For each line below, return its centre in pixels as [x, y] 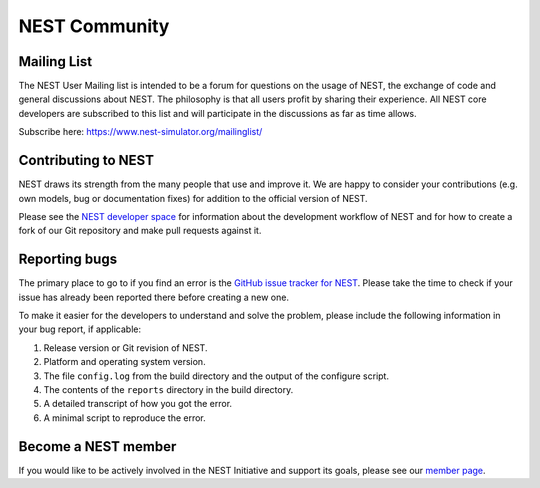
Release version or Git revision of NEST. [125, 347]
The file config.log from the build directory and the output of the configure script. [216, 376]
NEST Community [94, 26]
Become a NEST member [97, 446]
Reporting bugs [68, 259]
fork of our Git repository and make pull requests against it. [140, 231]
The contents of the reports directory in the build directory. [168, 389]
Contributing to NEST [86, 160]
